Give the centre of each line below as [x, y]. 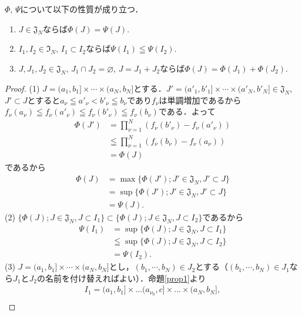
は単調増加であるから [200, 100]
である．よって [187, 111]
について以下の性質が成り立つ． [82, 9]
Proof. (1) [22, 88]
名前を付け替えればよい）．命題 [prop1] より [125, 278]
